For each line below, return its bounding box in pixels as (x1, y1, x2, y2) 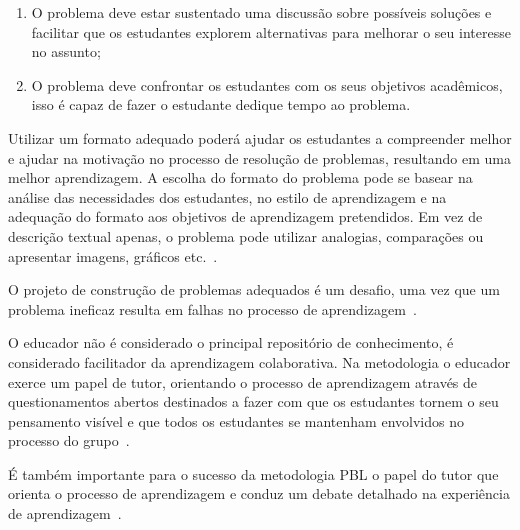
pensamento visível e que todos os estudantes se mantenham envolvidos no (8, 410, 464, 431)
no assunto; (31, 41, 101, 62)
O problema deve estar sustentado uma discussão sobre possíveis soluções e (31, 2, 492, 22)
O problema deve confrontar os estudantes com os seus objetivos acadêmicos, (31, 74, 503, 95)
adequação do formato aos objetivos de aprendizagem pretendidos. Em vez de (8, 206, 483, 227)
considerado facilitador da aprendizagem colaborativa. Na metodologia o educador (8, 351, 511, 372)
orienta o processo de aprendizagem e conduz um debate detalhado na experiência (8, 483, 510, 504)
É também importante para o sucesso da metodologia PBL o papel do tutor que (8, 463, 499, 484)
